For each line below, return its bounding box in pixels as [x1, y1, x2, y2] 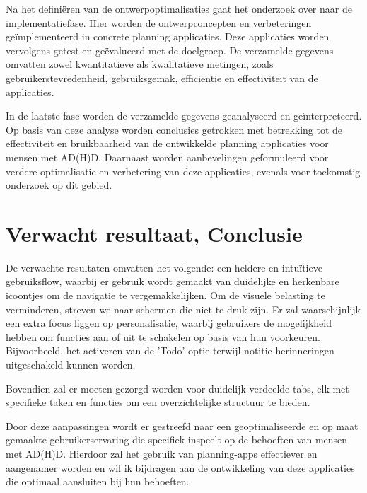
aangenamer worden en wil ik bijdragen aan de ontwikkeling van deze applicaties [6, 460, 355, 475]
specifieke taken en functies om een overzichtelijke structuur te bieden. [6, 395, 310, 410]
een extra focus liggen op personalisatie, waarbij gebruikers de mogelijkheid [6, 315, 332, 330]
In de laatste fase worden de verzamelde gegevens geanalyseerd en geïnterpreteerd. [6, 108, 362, 123]
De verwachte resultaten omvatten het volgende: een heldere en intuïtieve [6, 260, 322, 274]
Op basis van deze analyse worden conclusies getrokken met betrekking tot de [6, 122, 343, 137]
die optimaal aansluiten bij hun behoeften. [6, 474, 190, 489]
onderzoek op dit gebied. [6, 178, 112, 192]
